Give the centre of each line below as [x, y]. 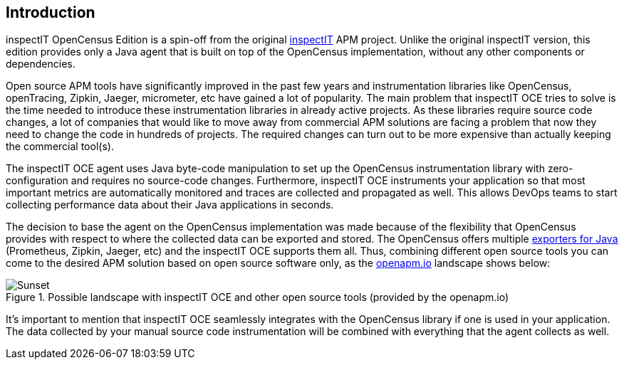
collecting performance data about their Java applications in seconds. [170, 205]
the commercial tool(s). [60, 147]
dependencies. [41, 64]
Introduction [51, 12]
